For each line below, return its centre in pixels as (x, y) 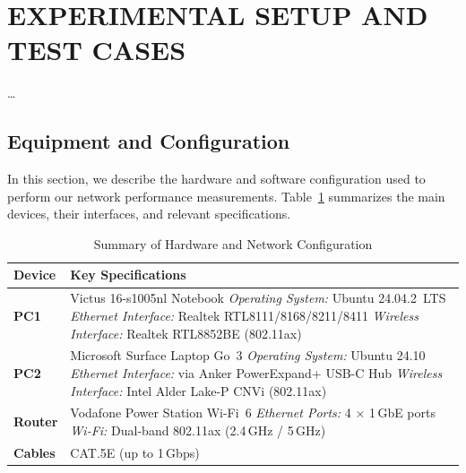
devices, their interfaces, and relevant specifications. (149, 214)
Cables (35, 452)
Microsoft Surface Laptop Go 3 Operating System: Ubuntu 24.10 (248, 355)
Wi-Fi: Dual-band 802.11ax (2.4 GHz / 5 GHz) (198, 430)
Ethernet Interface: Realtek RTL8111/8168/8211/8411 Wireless (245, 315)
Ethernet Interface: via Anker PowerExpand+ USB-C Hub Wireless (256, 372)
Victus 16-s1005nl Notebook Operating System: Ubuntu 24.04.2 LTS (258, 298)
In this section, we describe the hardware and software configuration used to (216, 179)
